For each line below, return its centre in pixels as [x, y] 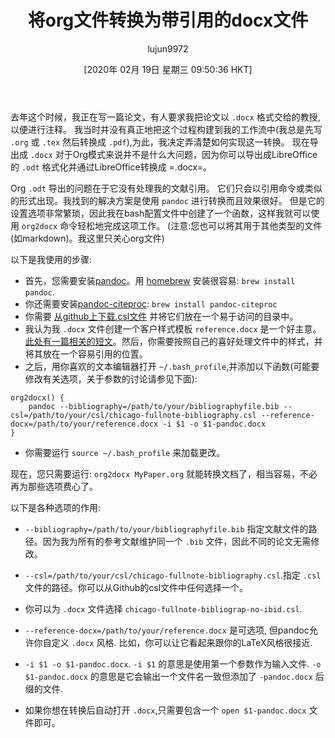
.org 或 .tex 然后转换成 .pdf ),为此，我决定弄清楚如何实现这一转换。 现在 [160, 142]
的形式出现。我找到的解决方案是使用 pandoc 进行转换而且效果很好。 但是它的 [167, 200]
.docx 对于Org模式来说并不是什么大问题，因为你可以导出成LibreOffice [173, 154]
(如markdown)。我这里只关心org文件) [87, 238]
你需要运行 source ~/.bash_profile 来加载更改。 [125, 452]
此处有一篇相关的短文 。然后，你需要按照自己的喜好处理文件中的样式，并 [173, 341]
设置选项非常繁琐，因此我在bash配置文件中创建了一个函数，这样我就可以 [161, 213]
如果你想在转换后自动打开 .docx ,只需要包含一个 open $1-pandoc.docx [165, 710]
